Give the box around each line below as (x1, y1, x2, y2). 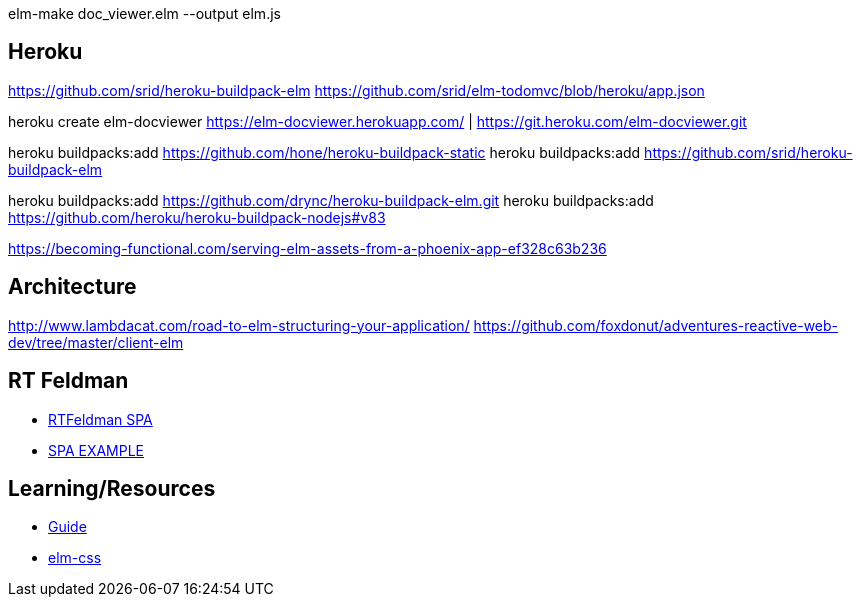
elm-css (48, 549, 102, 567)
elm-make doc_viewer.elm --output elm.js (8, 5, 281, 22)
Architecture (8, 274, 137, 300)
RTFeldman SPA (48, 410, 153, 428)
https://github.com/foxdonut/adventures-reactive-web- (473, 316, 839, 334)
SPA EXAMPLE (48, 441, 145, 459)
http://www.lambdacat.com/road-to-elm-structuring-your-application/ (8, 316, 470, 334)
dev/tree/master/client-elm (8, 333, 184, 351)
